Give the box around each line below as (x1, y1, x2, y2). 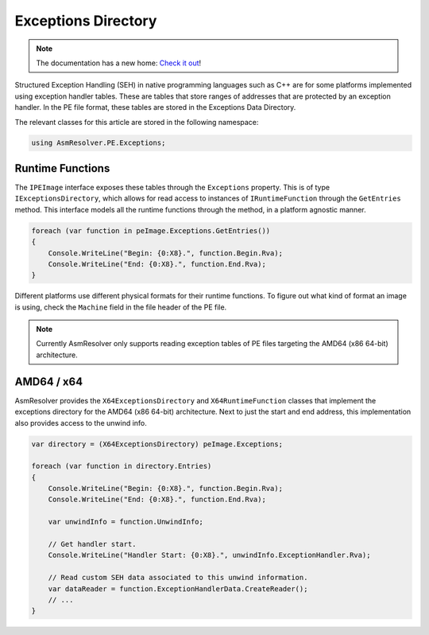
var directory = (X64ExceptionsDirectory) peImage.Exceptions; (31, 439, 284, 449)
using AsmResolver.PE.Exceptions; (31, 138, 166, 147)
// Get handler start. (48, 540, 137, 549)
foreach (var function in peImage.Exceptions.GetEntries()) (31, 226, 271, 235)
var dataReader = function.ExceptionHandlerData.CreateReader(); (48, 584, 308, 593)
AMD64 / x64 (14, 375, 83, 388)
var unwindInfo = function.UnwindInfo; (48, 517, 204, 527)
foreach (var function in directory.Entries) (31, 462, 212, 471)
